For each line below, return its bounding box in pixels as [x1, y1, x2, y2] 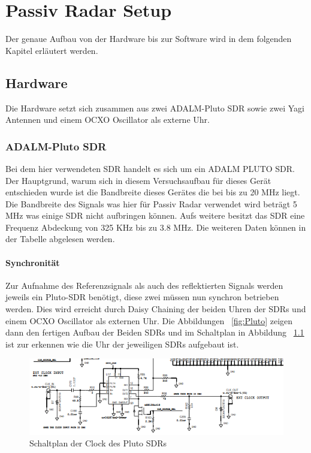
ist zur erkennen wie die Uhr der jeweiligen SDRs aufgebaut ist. [5, 337, 239, 350]
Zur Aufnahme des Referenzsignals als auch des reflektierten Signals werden [5, 279, 283, 291]
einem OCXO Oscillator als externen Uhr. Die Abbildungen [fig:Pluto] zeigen [5, 314, 293, 327]
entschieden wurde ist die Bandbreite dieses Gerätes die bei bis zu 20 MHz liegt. [5, 186, 300, 198]
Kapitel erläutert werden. [5, 44, 98, 56]
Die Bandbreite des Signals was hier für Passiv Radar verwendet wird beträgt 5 [5, 197, 297, 210]
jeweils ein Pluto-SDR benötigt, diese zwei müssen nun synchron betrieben [5, 291, 279, 303]
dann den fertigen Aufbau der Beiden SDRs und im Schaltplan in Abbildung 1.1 [5, 326, 304, 339]
